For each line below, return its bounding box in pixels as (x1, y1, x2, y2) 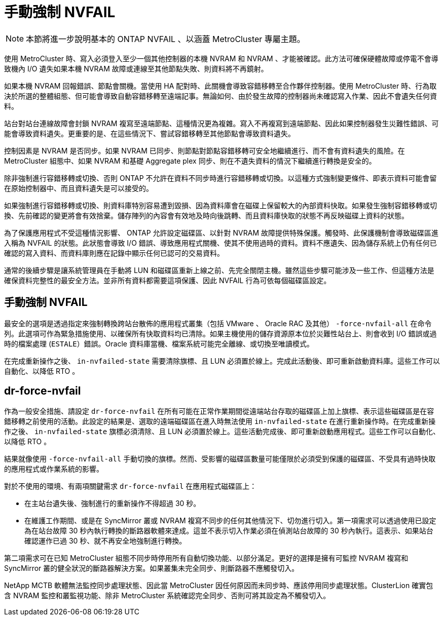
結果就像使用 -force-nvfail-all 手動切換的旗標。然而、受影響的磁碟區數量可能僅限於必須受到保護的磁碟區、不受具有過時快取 (4, 454, 436, 463)
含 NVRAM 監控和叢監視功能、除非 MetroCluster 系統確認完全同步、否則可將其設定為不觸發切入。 (4, 591, 330, 600)
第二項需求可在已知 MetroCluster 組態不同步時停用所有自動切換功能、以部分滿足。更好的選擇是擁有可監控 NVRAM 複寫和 (4, 554, 409, 563)
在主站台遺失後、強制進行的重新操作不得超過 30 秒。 (24, 499, 201, 508)
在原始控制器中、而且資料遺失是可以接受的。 (4, 183, 153, 192)
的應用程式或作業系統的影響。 (4, 464, 103, 474)
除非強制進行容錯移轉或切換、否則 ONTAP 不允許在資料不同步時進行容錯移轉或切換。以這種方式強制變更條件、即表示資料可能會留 (4, 173, 437, 182)
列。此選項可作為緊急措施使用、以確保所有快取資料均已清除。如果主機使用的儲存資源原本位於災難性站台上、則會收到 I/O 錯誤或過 (4, 329, 437, 338)
